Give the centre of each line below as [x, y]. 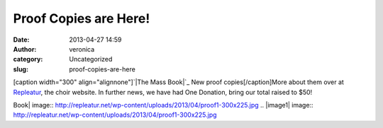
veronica [82, 49]
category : [28, 59]
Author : [25, 49]
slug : [21, 69]
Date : [21, 40]
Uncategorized [91, 59]
